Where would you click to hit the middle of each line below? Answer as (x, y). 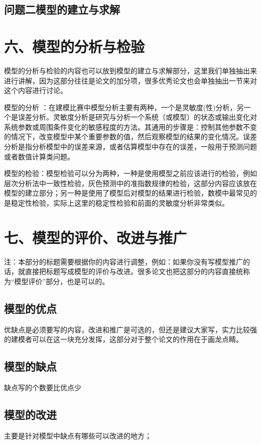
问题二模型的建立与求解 (62, 9)
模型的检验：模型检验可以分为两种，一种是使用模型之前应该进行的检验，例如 (130, 173)
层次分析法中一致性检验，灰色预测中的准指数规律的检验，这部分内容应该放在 (130, 183)
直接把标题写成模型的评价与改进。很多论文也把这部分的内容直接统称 (137, 271)
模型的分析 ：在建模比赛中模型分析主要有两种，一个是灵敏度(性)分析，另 (124, 107)
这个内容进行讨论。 (36, 90)
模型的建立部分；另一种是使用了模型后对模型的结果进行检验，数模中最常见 (127, 193)
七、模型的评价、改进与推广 (96, 237)
